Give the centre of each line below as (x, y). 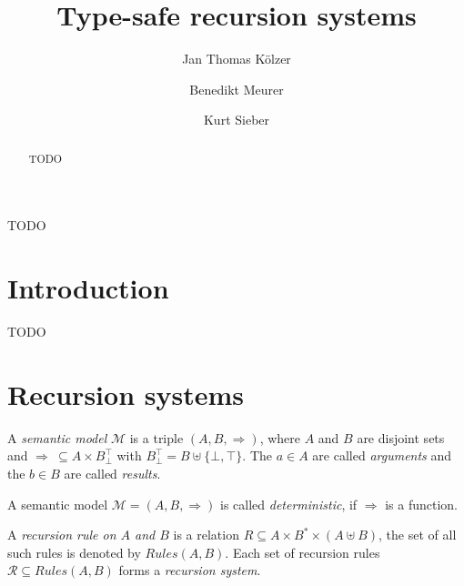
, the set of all (418, 535)
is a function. (421, 504)
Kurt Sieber (237, 120)
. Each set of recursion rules (303, 552)
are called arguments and (382, 455)
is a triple (156, 437)
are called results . (112, 473)
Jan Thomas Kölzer (237, 59)
